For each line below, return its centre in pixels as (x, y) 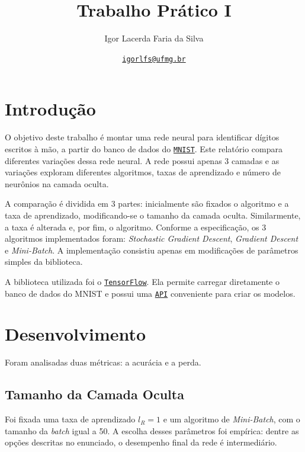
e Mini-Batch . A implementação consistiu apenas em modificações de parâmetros (152, 250)
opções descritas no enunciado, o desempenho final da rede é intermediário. (141, 442)
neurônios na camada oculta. (57, 183)
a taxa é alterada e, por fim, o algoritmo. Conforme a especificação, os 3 (136, 227)
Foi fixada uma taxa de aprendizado (70, 419)
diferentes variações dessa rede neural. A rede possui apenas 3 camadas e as (142, 160)
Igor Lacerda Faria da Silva (154, 38)
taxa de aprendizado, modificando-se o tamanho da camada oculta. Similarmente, (153, 215)
